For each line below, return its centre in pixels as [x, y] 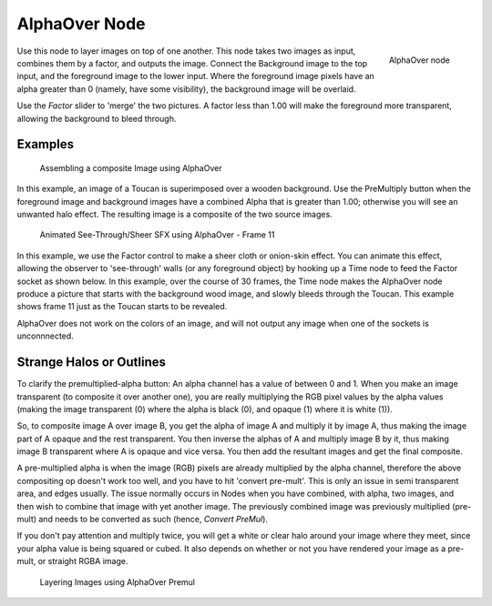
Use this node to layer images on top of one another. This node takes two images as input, [186, 51]
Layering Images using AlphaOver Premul [118, 581]
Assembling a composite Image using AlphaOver [131, 167]
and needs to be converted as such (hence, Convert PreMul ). [153, 520]
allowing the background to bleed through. [97, 118]
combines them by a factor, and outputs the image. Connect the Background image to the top [192, 63]
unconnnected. [46, 336]
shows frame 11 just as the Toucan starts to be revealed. [122, 307]
